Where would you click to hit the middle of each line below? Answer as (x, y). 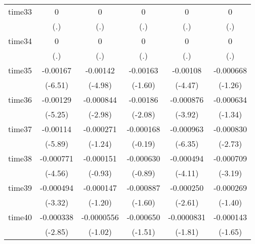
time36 (20, 99)
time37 (20, 129)
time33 (20, 11)
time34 (20, 41)
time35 (20, 70)
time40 (20, 217)
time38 (20, 158)
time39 (20, 188)
